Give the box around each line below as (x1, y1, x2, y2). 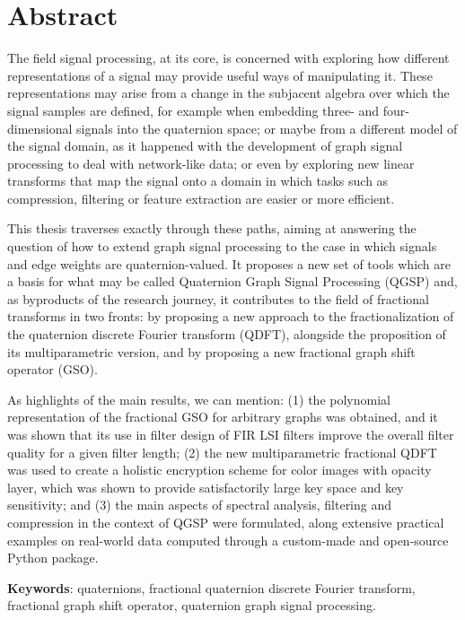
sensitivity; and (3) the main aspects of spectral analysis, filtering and (7, 495, 392, 514)
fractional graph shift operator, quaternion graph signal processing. (7, 596, 376, 615)
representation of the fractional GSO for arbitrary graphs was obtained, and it (7, 407, 438, 426)
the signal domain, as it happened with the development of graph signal (7, 136, 403, 155)
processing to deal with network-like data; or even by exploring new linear (7, 153, 415, 172)
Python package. (7, 548, 99, 567)
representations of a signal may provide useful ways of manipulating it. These (7, 65, 433, 84)
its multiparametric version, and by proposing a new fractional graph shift (7, 342, 416, 361)
